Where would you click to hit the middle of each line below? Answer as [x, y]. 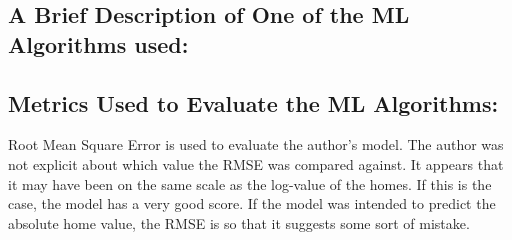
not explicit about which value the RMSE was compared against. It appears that [256, 163]
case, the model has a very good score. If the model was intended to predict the [252, 203]
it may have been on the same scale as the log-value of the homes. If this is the [250, 183]
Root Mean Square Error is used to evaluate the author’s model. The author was [256, 144]
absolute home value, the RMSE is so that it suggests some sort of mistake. [239, 222]
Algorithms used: [98, 43]
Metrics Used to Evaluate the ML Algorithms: [253, 102]
